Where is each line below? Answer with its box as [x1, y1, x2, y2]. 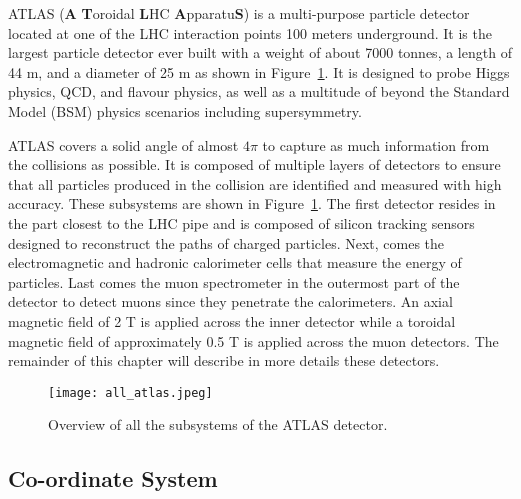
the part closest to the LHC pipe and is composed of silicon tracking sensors [8, 212, 475, 233]
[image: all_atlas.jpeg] [48, 385, 213, 400]
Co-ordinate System [8, 463, 218, 494]
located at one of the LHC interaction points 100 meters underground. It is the [8, 22, 492, 43]
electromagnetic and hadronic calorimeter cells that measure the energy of [8, 252, 462, 273]
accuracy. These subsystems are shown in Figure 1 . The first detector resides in [8, 193, 496, 214]
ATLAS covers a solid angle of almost [8, 134, 239, 155]
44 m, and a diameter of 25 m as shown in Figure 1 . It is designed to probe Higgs [8, 61, 510, 82]
